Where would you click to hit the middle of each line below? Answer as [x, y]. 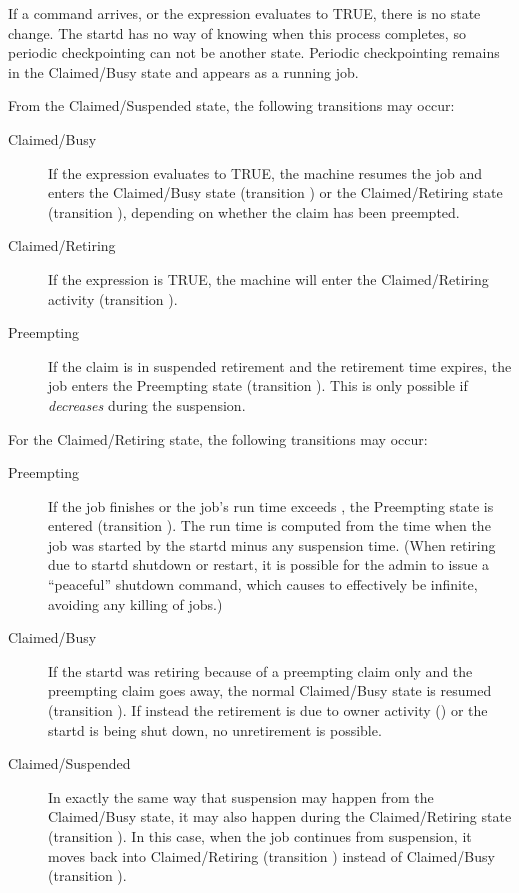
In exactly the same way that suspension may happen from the [241, 796]
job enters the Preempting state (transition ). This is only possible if [258, 385]
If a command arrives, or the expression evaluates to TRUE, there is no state [244, 13]
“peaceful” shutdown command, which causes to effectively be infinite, [263, 584]
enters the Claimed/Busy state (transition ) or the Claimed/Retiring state [275, 192]
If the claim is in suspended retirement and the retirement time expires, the [280, 365]
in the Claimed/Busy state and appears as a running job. [183, 71]
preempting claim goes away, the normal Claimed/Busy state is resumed [270, 690]
